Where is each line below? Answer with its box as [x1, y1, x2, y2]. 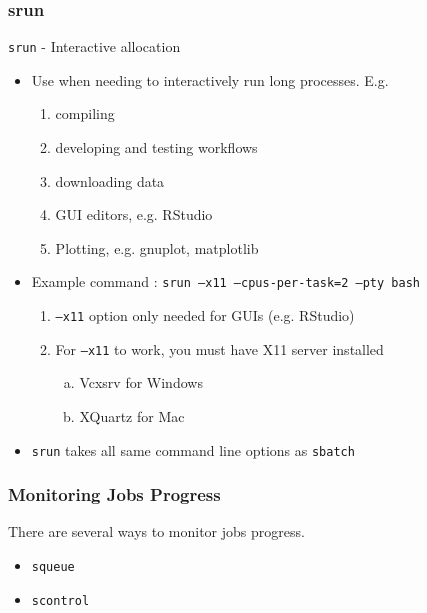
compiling [55, 103, 115, 124]
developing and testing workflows [55, 137, 258, 158]
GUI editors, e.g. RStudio [55, 204, 213, 225]
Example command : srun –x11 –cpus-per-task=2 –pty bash [31, 271, 420, 292]
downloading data [55, 170, 165, 191]
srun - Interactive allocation [8, 36, 181, 57]
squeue [31, 560, 75, 575]
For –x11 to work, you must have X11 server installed [55, 338, 384, 359]
